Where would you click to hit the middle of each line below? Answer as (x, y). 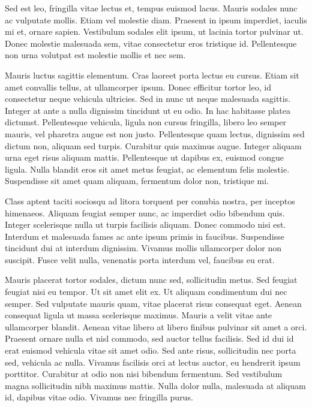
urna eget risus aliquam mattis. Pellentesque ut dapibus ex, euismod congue (145, 157)
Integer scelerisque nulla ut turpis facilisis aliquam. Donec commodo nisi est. (145, 224)
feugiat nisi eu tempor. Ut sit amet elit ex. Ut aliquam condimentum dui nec (146, 292)
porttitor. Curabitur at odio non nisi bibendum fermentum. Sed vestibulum (144, 374)
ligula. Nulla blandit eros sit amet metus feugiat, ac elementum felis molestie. (147, 169)
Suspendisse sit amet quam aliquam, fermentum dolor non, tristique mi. (137, 181)
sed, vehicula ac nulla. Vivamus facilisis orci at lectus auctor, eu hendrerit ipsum (153, 362)
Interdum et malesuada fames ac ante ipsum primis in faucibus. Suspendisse (145, 236)
